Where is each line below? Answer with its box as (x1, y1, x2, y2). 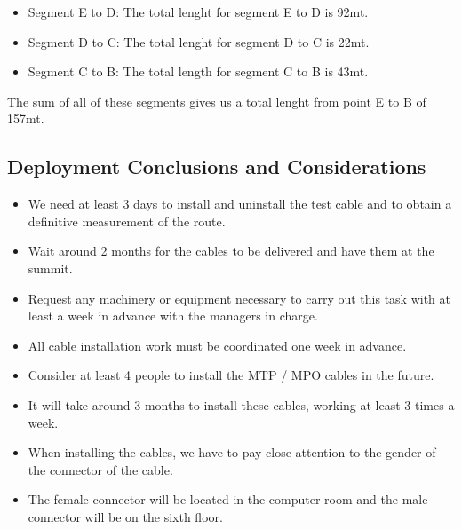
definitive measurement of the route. (28, 211, 226, 230)
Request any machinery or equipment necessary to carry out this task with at (28, 288, 450, 307)
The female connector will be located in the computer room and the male (28, 490, 428, 509)
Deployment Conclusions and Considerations (7, 153, 426, 180)
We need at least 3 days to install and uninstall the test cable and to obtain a (28, 194, 452, 213)
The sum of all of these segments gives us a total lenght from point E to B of (7, 91, 426, 110)
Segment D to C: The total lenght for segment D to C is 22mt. (28, 32, 370, 51)
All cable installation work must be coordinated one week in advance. (28, 336, 407, 354)
